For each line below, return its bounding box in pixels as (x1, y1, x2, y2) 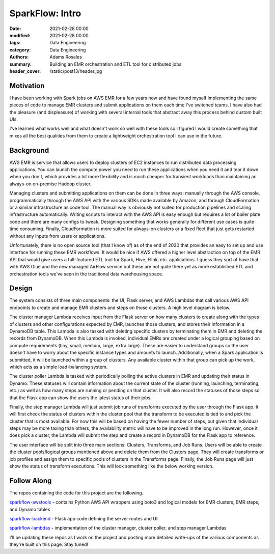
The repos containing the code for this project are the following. (9, 489, 144, 496)
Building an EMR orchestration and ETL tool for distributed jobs (49, 61, 182, 67)
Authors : (9, 54, 29, 60)
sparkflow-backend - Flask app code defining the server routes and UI (9, 516, 158, 522)
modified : (9, 32, 31, 38)
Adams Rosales (49, 54, 82, 60)
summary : (9, 61, 32, 67)
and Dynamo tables (9, 506, 50, 512)
